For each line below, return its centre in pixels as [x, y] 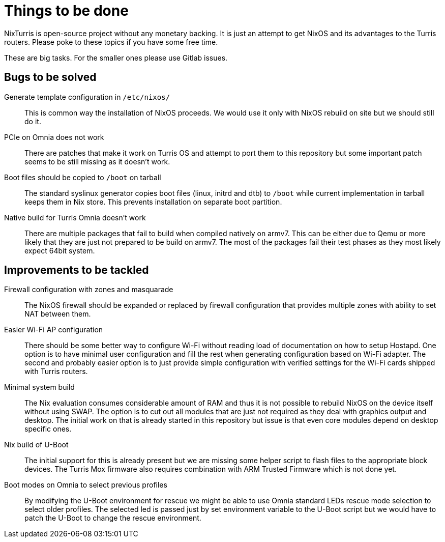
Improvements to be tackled [77, 270]
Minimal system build [39, 387]
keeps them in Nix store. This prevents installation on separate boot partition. [153, 202]
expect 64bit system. [60, 250]
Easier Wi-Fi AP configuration [54, 330]
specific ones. [48, 429]
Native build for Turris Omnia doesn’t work [75, 217]
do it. [33, 121]
